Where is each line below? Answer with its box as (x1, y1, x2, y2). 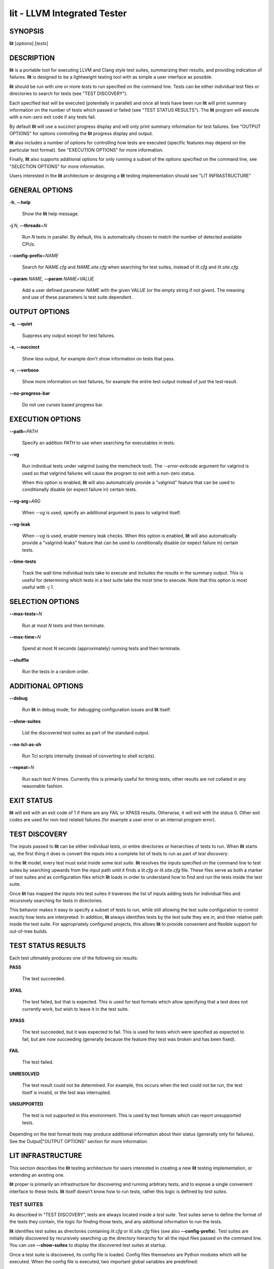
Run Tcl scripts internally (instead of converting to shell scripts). (22, 753, 156, 759)
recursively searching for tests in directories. (9, 897, 103, 904)
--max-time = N (9, 633, 41, 640)
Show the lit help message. (22, 211, 79, 217)
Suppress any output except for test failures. (22, 332, 115, 339)
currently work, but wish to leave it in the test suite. (22, 1006, 129, 1012)
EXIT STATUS (9, 796, 53, 805)
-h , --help (9, 199, 31, 205)
